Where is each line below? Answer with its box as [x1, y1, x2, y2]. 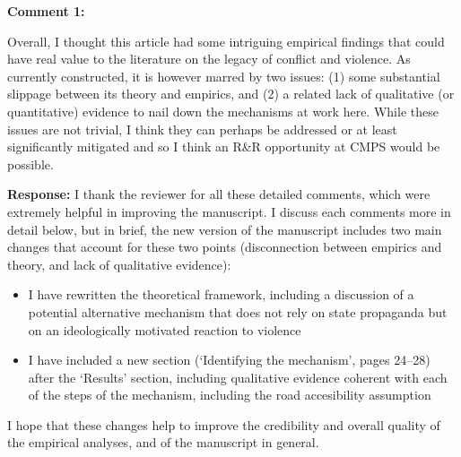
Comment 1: [7, 2, 85, 20]
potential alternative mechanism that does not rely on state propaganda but [28, 302, 448, 321]
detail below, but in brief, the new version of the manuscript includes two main [7, 220, 442, 238]
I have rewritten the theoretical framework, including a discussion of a [28, 285, 414, 304]
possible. [7, 154, 54, 173]
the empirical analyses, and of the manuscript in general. [7, 433, 319, 452]
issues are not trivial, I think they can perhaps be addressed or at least [7, 119, 397, 138]
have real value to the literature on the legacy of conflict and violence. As [7, 49, 411, 68]
